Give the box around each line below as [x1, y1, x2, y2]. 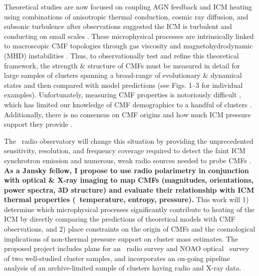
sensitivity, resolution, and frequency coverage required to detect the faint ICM [4, 145, 246, 156]
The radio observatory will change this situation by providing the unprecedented [4, 135, 254, 146]
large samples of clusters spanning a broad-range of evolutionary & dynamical [4, 70, 242, 80]
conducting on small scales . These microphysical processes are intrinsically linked [4, 30, 254, 41]
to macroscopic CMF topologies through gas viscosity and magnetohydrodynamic [4, 40, 253, 51]
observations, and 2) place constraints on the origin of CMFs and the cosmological [4, 224, 256, 234]
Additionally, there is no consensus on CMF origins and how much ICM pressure [4, 109, 251, 119]
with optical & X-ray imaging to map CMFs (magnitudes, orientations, [4, 175, 254, 185]
